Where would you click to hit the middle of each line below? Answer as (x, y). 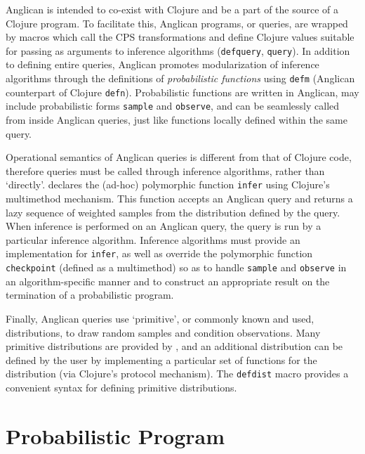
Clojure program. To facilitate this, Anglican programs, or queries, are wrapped (177, 23)
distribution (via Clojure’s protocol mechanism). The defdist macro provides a (177, 374)
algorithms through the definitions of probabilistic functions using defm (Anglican (180, 78)
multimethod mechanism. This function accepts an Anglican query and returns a (179, 199)
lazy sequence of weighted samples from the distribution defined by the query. (173, 212)
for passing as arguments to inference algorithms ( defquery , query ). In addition (178, 50)
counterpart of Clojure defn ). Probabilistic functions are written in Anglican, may (182, 92)
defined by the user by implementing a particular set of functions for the (161, 359)
